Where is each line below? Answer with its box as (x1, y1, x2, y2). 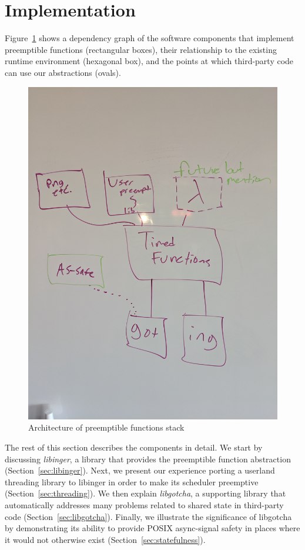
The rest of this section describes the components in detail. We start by (5, 441, 263, 454)
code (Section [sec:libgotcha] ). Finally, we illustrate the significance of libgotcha (5, 510, 292, 522)
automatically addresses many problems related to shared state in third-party (5, 498, 284, 511)
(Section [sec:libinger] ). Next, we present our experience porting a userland (5, 464, 275, 476)
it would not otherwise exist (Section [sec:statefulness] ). (5, 533, 206, 545)
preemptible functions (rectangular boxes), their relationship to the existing (5, 43, 277, 55)
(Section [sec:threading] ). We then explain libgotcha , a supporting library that (5, 487, 286, 499)
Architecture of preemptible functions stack (28, 421, 185, 434)
